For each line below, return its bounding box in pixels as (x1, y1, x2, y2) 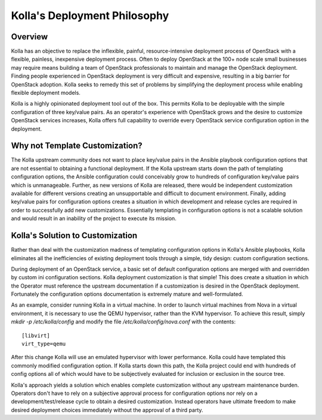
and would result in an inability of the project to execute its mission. (11, 215, 177, 222)
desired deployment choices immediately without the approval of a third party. (11, 406, 203, 413)
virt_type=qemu (21, 341, 66, 347)
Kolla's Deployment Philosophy (11, 9, 169, 22)
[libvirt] (21, 332, 50, 339)
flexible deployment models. (11, 89, 80, 97)
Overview (11, 32, 48, 42)
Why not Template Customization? (11, 141, 143, 151)
